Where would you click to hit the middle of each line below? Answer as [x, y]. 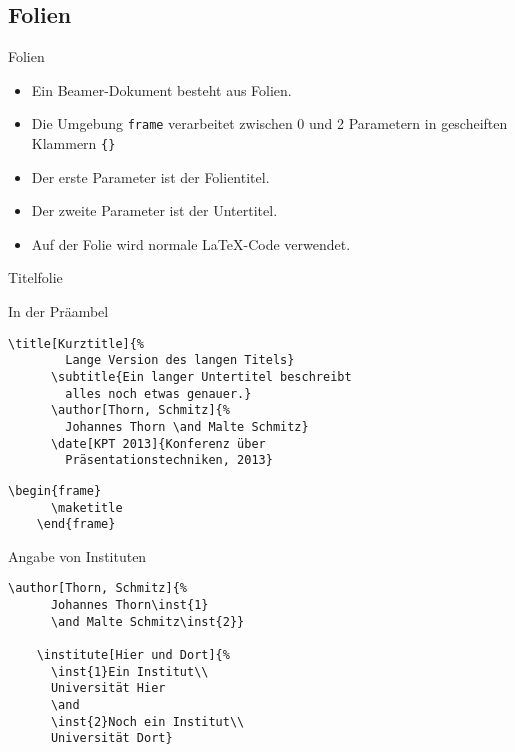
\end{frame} [76, 524]
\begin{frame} [55, 490]
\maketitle [86, 507]
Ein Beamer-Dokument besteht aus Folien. [161, 89]
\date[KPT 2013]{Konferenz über [158, 443]
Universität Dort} [111, 738]
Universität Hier [108, 688]
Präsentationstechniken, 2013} [169, 460]
